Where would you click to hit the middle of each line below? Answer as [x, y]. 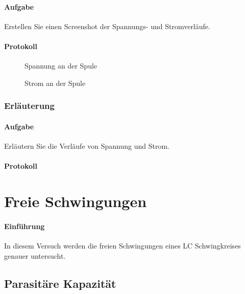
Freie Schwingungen [76, 201]
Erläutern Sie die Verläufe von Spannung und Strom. [87, 146]
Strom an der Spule [55, 83]
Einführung [24, 226]
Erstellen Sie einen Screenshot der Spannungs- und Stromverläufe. [107, 26]
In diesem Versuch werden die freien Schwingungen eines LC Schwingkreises [122, 245]
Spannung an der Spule [61, 66]
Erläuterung [29, 106]
